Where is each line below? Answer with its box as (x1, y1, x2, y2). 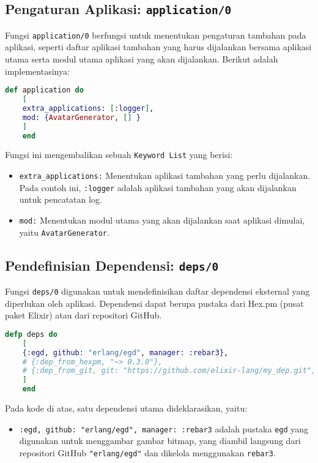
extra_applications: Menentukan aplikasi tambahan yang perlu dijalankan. (19, 169, 311, 182)
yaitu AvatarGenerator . (19, 225, 109, 238)
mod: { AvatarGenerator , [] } (22, 113, 141, 122)
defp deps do (5, 329, 57, 339)
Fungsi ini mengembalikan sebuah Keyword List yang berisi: (5, 148, 233, 161)
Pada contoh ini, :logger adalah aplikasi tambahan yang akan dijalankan (19, 181, 297, 194)
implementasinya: (5, 64, 70, 77)
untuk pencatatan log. (19, 193, 102, 206)
